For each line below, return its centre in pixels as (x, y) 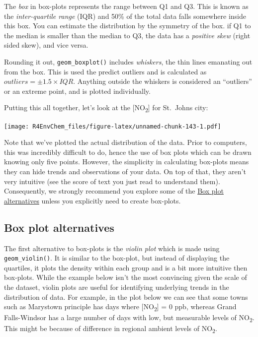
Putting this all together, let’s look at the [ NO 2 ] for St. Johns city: (106, 108)
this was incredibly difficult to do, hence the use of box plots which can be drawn (128, 152)
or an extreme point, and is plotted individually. (77, 91)
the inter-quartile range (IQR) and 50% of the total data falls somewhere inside (125, 16)
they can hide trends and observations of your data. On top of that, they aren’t (125, 171)
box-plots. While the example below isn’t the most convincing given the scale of (126, 277)
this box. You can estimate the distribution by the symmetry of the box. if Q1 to (128, 26)
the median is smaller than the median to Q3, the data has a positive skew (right (127, 35)
